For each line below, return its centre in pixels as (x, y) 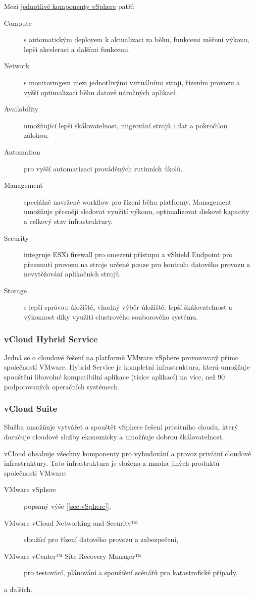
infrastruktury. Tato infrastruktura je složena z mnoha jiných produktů (112, 463)
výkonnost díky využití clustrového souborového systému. (111, 317)
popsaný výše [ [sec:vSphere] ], (68, 506)
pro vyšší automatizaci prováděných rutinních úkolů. (103, 168)
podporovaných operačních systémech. (62, 386)
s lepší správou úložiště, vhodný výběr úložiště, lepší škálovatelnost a (128, 307)
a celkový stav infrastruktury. (68, 221)
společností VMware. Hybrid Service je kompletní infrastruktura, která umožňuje (127, 367)
